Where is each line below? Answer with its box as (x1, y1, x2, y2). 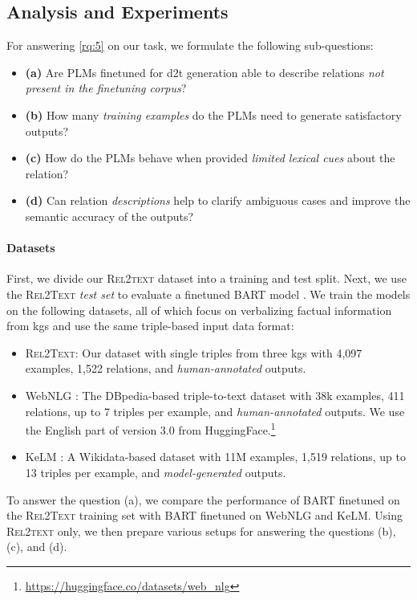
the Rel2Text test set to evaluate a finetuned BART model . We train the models (6, 285, 411, 302)
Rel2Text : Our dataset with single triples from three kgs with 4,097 (25, 344, 362, 361)
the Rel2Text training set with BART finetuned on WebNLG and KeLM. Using (6, 507, 403, 524)
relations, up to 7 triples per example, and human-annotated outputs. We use (25, 402, 405, 419)
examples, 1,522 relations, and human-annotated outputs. (25, 360, 306, 377)
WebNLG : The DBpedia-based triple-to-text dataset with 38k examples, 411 (25, 386, 405, 403)
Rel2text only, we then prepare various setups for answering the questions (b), (6, 522, 396, 539)
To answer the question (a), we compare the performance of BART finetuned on (6, 491, 400, 508)
